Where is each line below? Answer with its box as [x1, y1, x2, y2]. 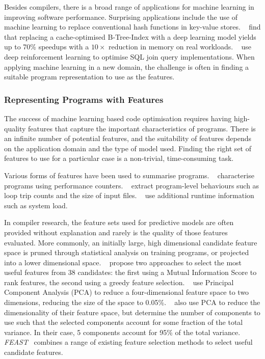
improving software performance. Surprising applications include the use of [4, 11, 237, 22]
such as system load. [4, 200, 68, 210]
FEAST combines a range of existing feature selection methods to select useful [4, 337, 253, 347]
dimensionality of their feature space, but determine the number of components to [4, 307, 260, 317]
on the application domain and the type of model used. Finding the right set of [4, 143, 251, 153]
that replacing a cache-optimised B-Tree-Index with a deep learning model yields [4, 31, 256, 42]
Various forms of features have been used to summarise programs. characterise [4, 170, 254, 180]
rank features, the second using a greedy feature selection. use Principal [4, 277, 234, 287]
